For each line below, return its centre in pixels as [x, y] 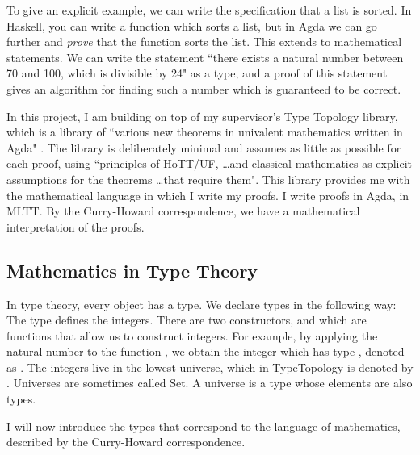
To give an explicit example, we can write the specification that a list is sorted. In [209, 10]
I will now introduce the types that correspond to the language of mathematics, [204, 426]
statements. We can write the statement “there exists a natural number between [205, 57]
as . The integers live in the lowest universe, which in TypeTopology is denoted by [210, 367]
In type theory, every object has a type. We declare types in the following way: [202, 304]
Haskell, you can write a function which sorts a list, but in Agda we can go [192, 25]
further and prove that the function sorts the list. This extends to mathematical [204, 42]
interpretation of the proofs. [76, 226]
